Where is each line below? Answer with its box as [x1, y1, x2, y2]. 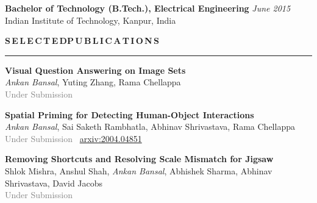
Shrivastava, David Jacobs [5, 176, 103, 189]
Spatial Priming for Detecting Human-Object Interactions [5, 108, 254, 121]
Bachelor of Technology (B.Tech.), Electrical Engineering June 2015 [5, 2, 291, 14]
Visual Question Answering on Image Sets [5, 63, 186, 76]
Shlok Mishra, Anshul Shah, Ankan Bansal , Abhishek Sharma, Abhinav [5, 164, 272, 177]
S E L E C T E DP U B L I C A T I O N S [5, 34, 159, 47]
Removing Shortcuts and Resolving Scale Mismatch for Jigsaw [5, 152, 274, 165]
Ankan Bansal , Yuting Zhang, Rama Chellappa [5, 76, 181, 88]
